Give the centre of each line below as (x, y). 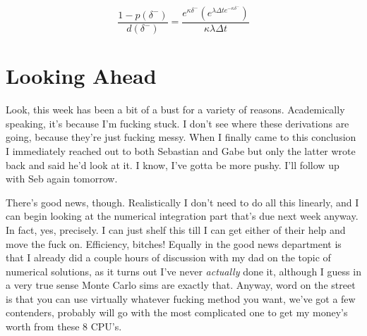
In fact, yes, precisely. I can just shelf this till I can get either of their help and (176, 229)
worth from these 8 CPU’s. (64, 326)
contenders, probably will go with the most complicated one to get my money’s (177, 312)
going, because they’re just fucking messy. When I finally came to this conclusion (181, 137)
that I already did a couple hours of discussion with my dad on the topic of (168, 257)
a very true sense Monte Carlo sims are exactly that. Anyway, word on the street (181, 285)
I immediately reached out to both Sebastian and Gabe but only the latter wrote (181, 150)
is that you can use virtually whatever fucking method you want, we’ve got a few (181, 298)
